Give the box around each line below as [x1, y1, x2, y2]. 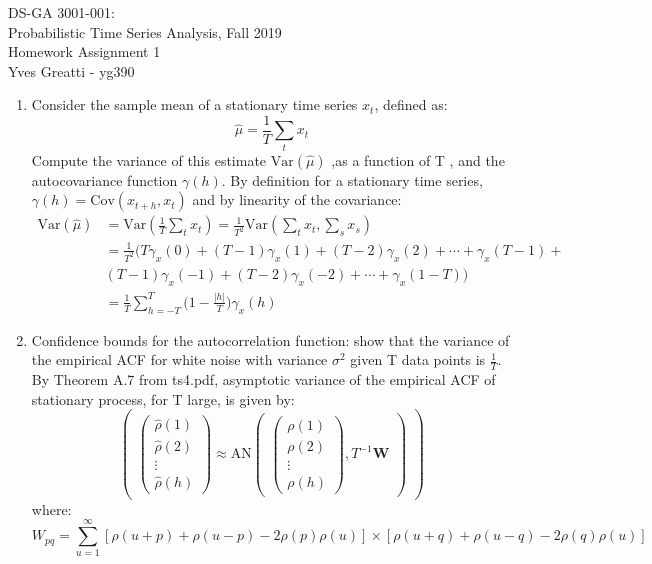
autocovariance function [31, 169, 178, 190]
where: [31, 498, 72, 519]
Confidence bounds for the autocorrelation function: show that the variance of [31, 329, 510, 350]
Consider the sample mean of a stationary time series [31, 94, 358, 115]
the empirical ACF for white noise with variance [31, 349, 328, 370]
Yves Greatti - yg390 [8, 60, 135, 81]
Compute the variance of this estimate [31, 149, 267, 170]
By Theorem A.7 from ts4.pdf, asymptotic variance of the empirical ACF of [31, 369, 496, 390]
